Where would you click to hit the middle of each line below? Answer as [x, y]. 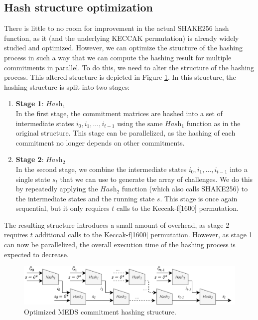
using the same [140, 123]
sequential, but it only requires [63, 208]
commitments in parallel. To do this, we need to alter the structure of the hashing [129, 67]
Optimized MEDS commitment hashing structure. [100, 311]
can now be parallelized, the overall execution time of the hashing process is [120, 244]
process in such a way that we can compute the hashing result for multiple [118, 57]
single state [33, 179]
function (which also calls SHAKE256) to [185, 189]
